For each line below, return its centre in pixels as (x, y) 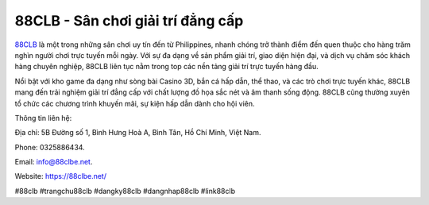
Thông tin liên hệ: (43, 118)
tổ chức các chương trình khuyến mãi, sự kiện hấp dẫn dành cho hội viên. (135, 103)
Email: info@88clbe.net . (54, 162)
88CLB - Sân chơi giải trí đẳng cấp (129, 21)
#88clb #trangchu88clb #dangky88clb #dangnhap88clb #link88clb (125, 191)
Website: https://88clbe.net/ (61, 176)
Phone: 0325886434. (50, 147)
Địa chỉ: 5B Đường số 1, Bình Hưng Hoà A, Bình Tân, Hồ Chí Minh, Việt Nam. (138, 133)
